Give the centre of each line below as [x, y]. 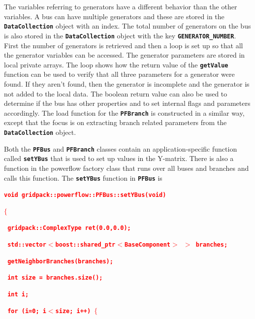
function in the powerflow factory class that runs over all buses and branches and [127, 168]
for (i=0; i [27, 311]
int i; [18, 295]
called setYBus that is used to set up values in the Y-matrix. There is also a [119, 158]
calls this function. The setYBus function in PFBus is [83, 177]
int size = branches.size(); [55, 278]
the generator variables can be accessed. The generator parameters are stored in [125, 55]
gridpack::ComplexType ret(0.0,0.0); [69, 228]
